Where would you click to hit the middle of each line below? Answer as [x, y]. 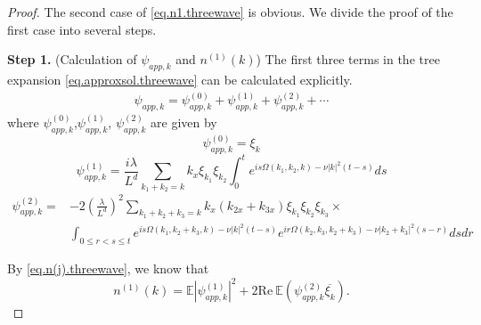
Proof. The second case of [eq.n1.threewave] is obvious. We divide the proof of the [230, 12]
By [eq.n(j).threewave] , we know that [108, 268]
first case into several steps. [82, 29]
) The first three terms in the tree [348, 59]
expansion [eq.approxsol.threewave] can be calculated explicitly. [180, 79]
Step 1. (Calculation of [72, 59]
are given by [184, 122]
